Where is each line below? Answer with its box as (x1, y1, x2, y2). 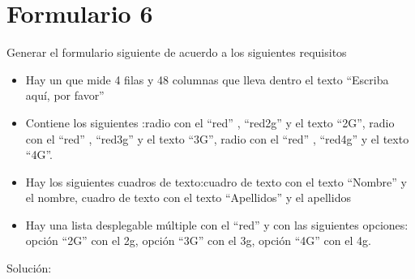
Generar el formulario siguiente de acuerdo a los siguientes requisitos (6, 44, 347, 61)
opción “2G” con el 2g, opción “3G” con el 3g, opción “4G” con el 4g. (25, 232, 371, 249)
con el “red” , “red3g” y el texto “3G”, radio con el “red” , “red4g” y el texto (25, 130, 409, 147)
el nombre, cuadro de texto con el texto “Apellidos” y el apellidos (25, 189, 351, 206)
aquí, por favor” (25, 87, 105, 104)
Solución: (6, 260, 52, 277)
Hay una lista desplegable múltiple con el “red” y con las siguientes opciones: (25, 216, 409, 233)
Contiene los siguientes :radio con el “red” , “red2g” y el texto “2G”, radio (25, 114, 395, 131)
